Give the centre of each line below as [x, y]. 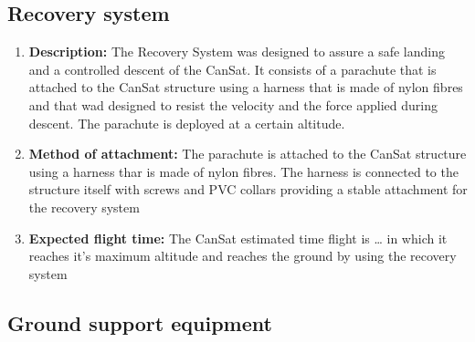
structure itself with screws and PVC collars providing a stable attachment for [248, 189]
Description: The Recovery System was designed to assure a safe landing [237, 52]
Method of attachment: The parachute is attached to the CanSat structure [248, 154]
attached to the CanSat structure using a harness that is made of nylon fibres [246, 87]
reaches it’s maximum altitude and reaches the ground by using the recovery [243, 256]
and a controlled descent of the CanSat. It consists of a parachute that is [232, 69]
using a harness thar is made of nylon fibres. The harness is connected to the [243, 171]
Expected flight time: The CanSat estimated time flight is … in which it [238, 238]
